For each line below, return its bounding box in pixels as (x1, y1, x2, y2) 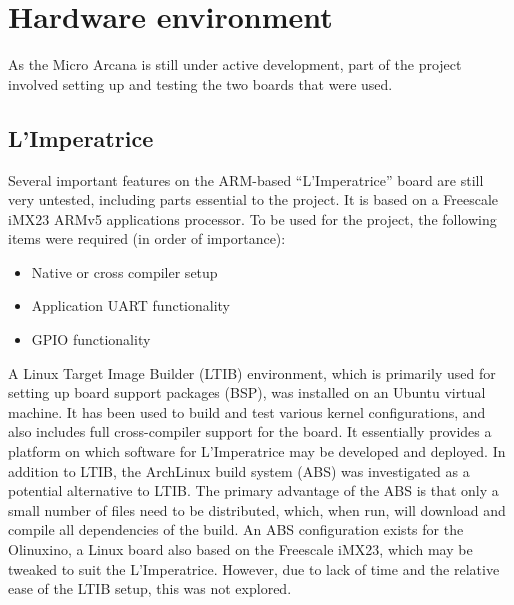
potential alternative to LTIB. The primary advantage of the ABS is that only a (8, 480, 499, 501)
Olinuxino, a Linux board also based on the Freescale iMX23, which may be (8, 539, 473, 560)
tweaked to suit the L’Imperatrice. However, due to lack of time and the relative (8, 558, 500, 579)
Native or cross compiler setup (31, 261, 218, 282)
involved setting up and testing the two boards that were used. (8, 73, 393, 94)
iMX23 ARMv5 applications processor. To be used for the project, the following (8, 208, 497, 229)
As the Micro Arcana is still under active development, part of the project (8, 54, 462, 75)
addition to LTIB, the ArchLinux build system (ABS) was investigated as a (8, 460, 470, 481)
